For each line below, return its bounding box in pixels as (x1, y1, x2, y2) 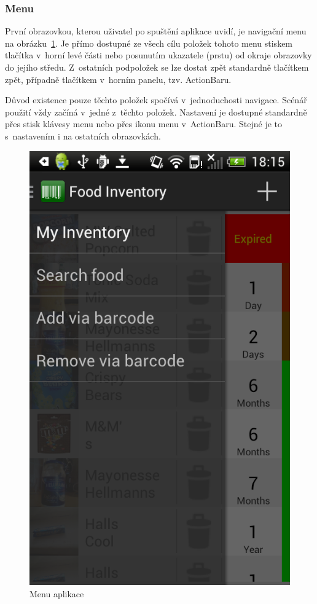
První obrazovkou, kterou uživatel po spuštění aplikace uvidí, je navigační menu (5, 25, 307, 37)
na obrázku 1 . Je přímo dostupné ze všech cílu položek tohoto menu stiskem (5, 36, 293, 49)
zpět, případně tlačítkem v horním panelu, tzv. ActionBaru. (5, 73, 232, 85)
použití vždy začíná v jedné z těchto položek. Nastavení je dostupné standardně (5, 105, 307, 118)
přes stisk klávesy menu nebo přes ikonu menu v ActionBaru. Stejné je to (5, 117, 283, 130)
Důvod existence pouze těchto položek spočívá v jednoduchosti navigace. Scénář (5, 93, 307, 106)
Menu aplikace (29, 587, 84, 600)
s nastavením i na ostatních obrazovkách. (5, 129, 161, 142)
